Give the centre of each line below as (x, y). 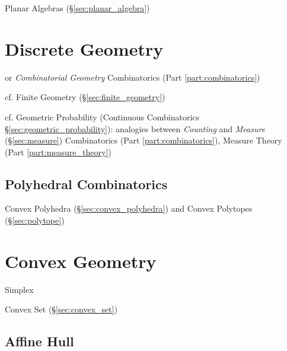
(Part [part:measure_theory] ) (58, 151)
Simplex (19, 289)
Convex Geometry (81, 261)
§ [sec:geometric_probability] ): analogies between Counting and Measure (135, 128)
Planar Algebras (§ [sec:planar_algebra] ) (77, 8)
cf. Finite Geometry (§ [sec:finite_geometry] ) (85, 97)
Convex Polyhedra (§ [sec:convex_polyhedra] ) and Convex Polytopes (129, 208)
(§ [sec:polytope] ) (35, 220)
